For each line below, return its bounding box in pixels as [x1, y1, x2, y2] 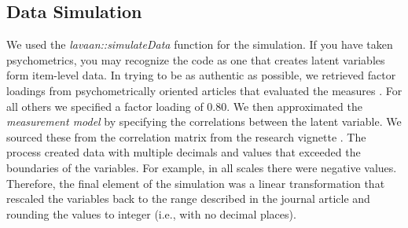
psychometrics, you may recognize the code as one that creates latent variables [6, 51, 385, 68]
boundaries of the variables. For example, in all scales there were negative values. [6, 159, 397, 175]
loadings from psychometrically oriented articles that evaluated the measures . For [6, 82, 402, 98]
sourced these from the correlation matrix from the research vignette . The [6, 128, 366, 145]
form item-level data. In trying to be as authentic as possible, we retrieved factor [6, 67, 396, 83]
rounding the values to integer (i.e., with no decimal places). [6, 205, 296, 222]
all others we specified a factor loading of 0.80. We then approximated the [6, 97, 362, 114]
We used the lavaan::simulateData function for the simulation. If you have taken [6, 36, 393, 53]
